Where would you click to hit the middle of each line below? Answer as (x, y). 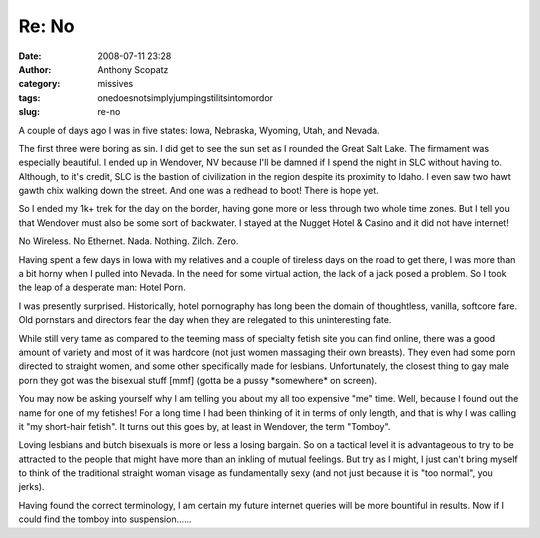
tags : (29, 97)
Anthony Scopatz (133, 69)
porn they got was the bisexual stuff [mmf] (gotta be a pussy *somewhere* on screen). (198, 380)
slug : (29, 112)
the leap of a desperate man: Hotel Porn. (102, 287)
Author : (35, 69)
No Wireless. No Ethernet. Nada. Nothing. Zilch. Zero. (128, 241)
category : (39, 84)
